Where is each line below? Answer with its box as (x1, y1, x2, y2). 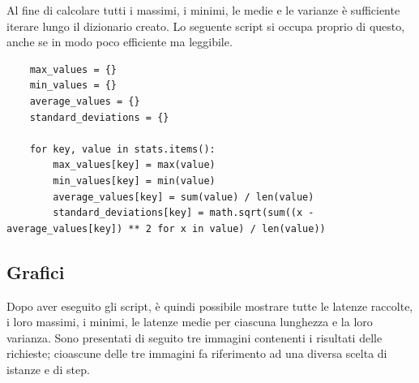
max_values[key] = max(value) (53, 159, 216, 171)
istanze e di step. (6, 360, 90, 377)
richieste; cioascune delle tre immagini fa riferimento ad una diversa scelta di (6, 345, 387, 362)
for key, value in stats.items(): (29, 143, 216, 155)
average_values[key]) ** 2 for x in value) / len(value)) (6, 222, 326, 235)
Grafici (6, 259, 65, 284)
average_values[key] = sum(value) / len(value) (53, 191, 314, 203)
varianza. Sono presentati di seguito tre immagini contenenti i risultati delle (6, 329, 383, 346)
